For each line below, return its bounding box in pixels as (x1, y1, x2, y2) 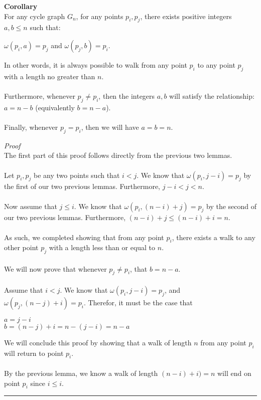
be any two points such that (34, 169, 120, 180)
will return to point (4, 347, 64, 358)
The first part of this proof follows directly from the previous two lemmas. (4, 150, 232, 160)
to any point (197, 59, 235, 70)
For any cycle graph (4, 11, 65, 21)
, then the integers (98, 90, 155, 101)
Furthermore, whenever (4, 90, 75, 101)
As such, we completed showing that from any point (4, 232, 164, 242)
